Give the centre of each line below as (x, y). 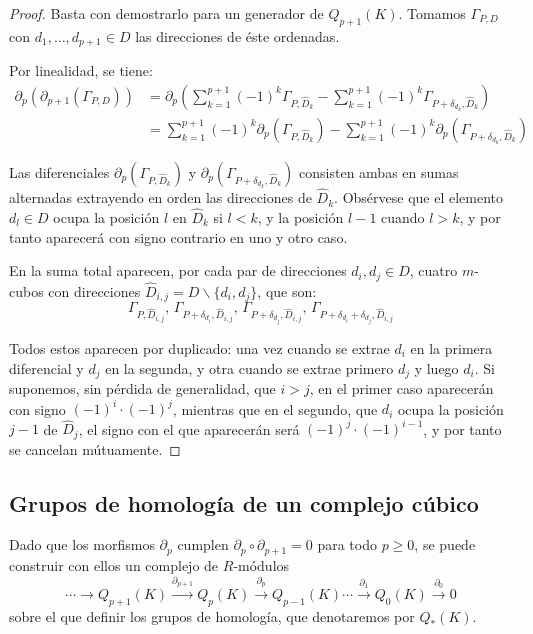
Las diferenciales (59, 171)
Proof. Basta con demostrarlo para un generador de (166, 13)
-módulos (261, 564)
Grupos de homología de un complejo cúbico (244, 502)
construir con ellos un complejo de (114, 564)
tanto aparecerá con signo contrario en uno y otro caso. (178, 236)
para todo (347, 544)
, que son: (287, 290)
